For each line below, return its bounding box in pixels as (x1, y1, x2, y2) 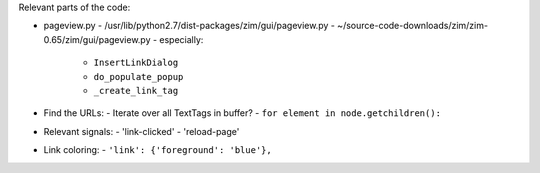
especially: (159, 33, 204, 45)
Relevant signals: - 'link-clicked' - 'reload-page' (43, 125, 240, 137)
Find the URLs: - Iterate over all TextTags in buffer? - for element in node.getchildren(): (43, 107, 442, 119)
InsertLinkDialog (93, 57, 179, 69)
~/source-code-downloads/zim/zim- (336, 20, 489, 32)
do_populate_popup (93, 71, 184, 82)
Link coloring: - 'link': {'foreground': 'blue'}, (43, 144, 272, 156)
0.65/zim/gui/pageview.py (43, 33, 151, 45)
